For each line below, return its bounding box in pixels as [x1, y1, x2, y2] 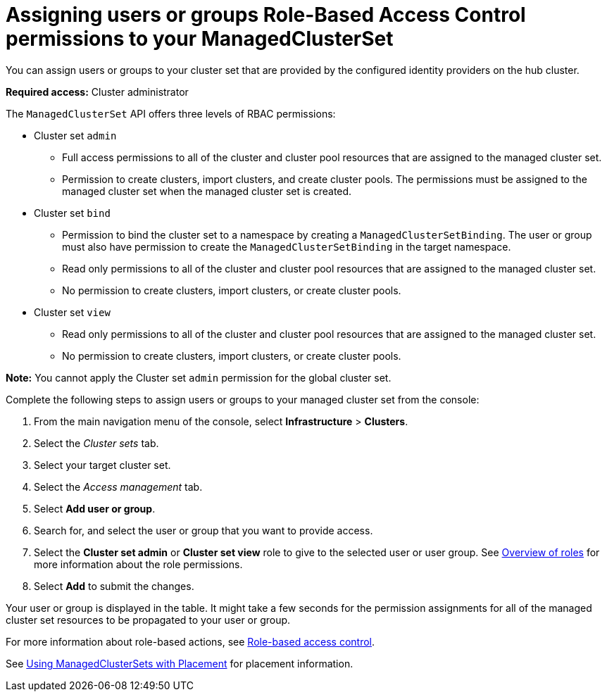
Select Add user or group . [34, 502, 156, 515]
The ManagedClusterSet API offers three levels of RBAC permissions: [6, 107, 336, 120]
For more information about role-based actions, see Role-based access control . [6, 635, 375, 648]
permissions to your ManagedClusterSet [6, 27, 394, 51]
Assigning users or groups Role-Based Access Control [6, 3, 526, 27]
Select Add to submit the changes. [34, 579, 194, 592]
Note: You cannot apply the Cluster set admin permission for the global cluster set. [6, 371, 392, 384]
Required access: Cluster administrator [6, 85, 189, 98]
